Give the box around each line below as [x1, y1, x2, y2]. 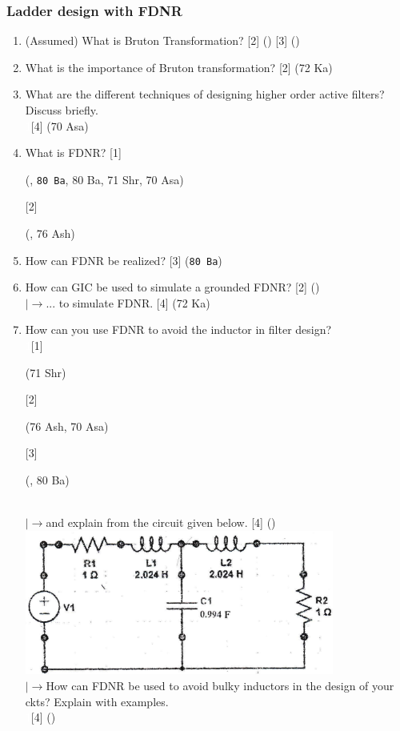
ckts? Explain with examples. [25, 693, 169, 709]
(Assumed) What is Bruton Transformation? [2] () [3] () [25, 32, 300, 49]
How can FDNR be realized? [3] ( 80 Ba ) [25, 251, 222, 268]
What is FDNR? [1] [25, 144, 122, 161]
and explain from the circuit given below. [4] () [46, 514, 276, 531]
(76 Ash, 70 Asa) [25, 417, 109, 434]
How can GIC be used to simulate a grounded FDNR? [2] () [25, 279, 320, 295]
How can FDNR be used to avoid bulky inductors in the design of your [46, 677, 394, 694]
